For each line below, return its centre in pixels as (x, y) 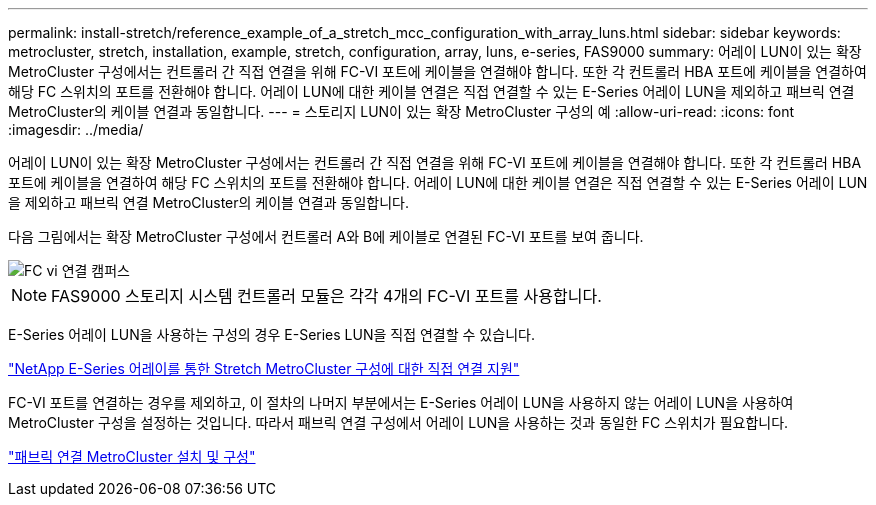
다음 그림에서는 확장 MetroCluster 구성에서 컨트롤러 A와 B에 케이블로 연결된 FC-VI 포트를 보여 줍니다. (326, 236)
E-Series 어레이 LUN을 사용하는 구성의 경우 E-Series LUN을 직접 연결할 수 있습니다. (271, 334)
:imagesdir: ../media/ (76, 129)
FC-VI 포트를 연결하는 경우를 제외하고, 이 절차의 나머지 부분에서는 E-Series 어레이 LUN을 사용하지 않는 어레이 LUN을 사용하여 (401, 402)
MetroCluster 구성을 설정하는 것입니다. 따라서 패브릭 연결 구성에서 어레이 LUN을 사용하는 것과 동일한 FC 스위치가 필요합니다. (398, 422)
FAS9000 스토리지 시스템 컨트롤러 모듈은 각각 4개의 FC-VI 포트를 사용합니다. (326, 296)
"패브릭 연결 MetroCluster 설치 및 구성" (132, 456)
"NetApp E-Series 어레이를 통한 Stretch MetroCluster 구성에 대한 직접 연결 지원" (264, 368)
